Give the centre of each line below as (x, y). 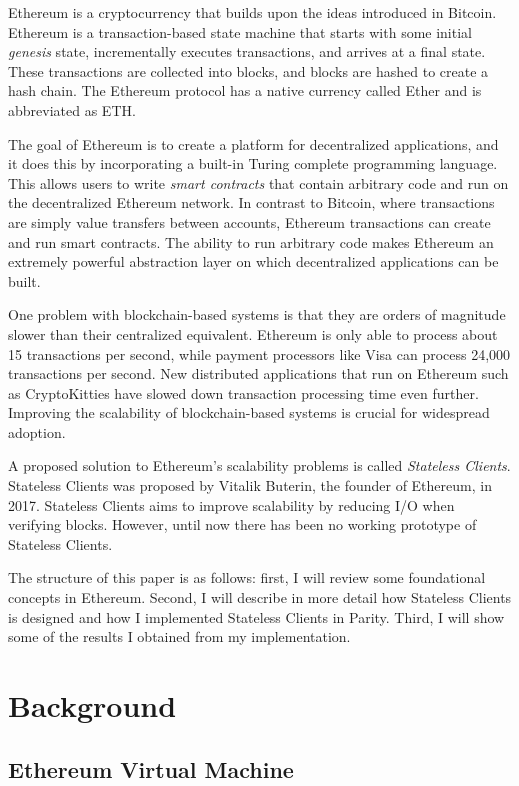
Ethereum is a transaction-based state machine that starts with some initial (240, 31)
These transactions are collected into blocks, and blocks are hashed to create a (248, 70)
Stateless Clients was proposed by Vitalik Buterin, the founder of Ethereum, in (250, 485)
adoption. (37, 431)
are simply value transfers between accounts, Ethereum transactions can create (249, 221)
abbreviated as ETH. (72, 109)
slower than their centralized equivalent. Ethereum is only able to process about (253, 333)
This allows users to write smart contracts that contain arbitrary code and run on (258, 182)
